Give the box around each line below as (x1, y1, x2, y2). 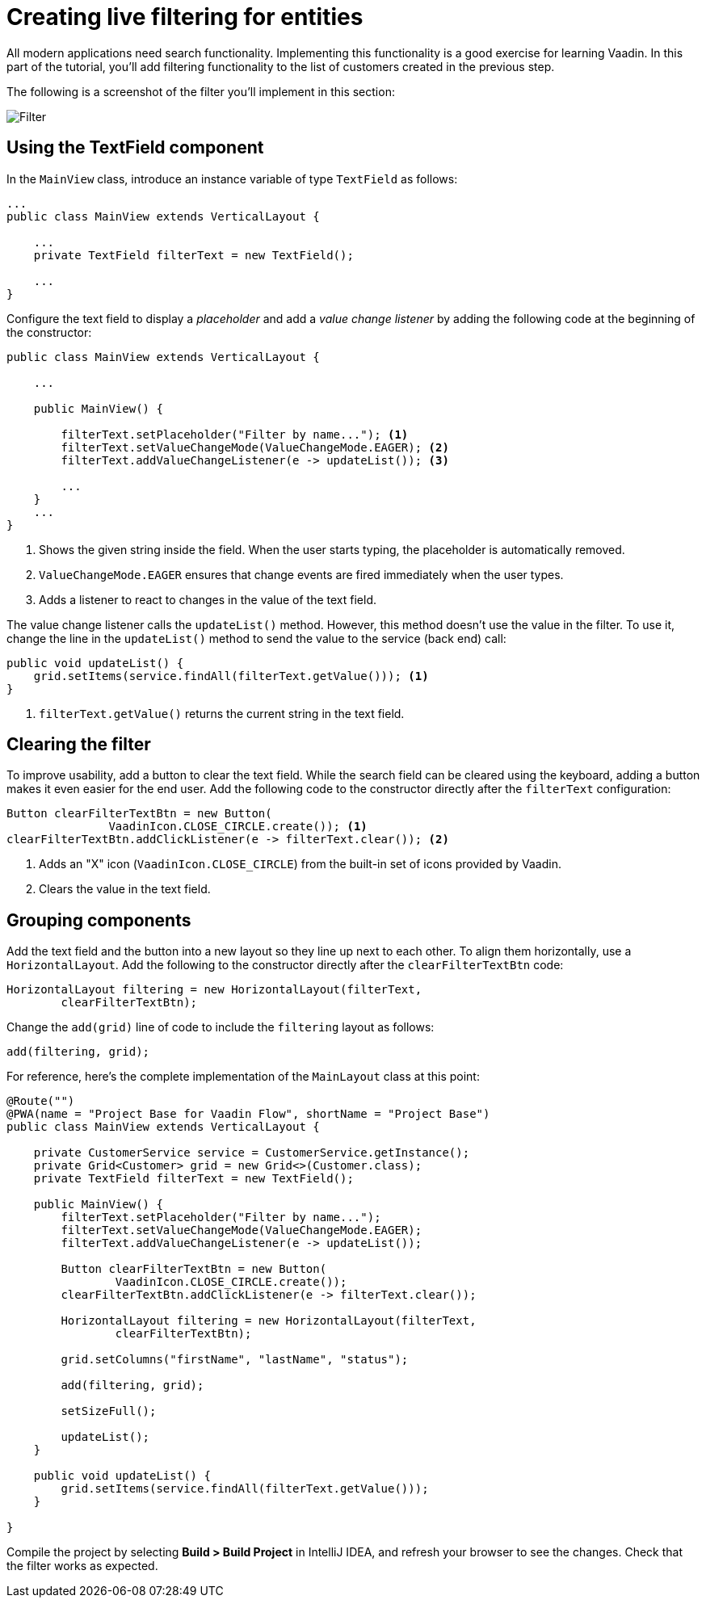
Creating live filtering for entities (6, 3, 364, 31)
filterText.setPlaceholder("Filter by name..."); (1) (61, 427, 409, 441)
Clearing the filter (6, 734, 151, 755)
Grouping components (6, 909, 191, 930)
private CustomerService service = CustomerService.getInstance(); (33, 1146, 470, 1160)
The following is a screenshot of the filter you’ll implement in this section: (6, 84, 395, 99)
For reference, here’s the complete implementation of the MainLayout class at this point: (6, 1069, 480, 1084)
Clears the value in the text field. (39, 882, 211, 896)
